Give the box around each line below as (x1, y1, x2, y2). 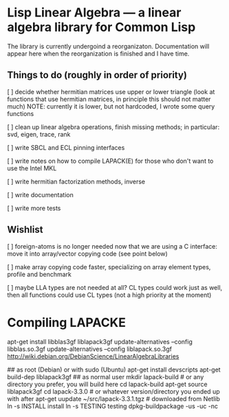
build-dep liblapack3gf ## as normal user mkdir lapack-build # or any (7, 372, 204, 381)
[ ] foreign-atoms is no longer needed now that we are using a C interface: (7, 242, 218, 250)
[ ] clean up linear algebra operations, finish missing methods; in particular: (7, 122, 220, 131)
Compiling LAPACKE (7, 315, 126, 330)
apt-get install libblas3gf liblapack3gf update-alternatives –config (7, 337, 193, 346)
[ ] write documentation (7, 190, 74, 199)
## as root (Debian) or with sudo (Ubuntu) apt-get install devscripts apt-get (7, 365, 221, 374)
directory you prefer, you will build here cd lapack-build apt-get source (7, 380, 208, 388)
